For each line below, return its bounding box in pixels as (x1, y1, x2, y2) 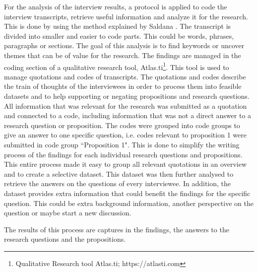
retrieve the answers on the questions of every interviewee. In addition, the (4, 178, 231, 189)
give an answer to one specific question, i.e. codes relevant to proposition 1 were (4, 130, 247, 140)
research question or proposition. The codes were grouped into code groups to (4, 120, 240, 130)
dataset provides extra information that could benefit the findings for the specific (4, 188, 251, 198)
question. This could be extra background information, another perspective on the (4, 198, 254, 208)
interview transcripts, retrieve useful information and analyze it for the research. (4, 11, 248, 21)
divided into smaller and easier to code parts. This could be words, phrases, (4, 30, 234, 41)
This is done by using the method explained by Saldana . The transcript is (4, 21, 231, 31)
